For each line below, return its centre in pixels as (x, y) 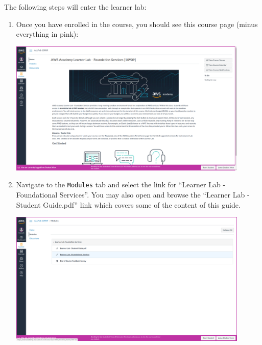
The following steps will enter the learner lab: (75, 7)
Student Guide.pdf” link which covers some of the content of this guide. (128, 204)
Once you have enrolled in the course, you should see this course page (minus (137, 24)
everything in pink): (47, 34)
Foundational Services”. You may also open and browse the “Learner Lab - (133, 195)
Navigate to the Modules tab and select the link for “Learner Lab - (121, 184)
